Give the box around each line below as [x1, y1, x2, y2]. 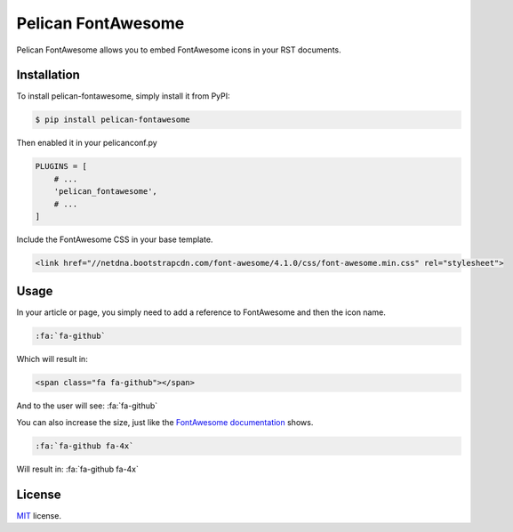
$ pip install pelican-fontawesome [35, 115, 190, 125]
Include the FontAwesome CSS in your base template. [16, 234, 213, 245]
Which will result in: [16, 354, 88, 365]
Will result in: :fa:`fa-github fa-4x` [16, 463, 140, 474]
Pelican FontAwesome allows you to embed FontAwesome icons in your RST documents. [16, 44, 341, 55]
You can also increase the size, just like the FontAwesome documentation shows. [16, 416, 314, 427]
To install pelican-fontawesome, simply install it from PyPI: [16, 91, 230, 101]
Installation [16, 68, 80, 83]
